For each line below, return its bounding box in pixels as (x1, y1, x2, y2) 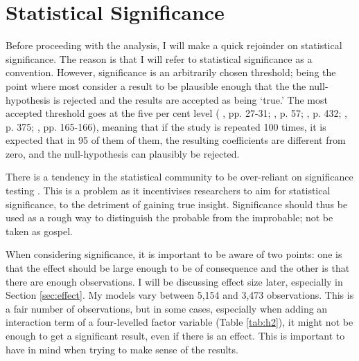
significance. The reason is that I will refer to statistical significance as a (6, 51, 313, 66)
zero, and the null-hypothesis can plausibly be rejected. (6, 146, 240, 160)
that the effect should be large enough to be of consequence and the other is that (6, 261, 350, 275)
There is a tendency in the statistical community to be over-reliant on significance (6, 169, 353, 184)
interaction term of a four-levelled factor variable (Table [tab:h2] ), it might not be (6, 315, 353, 329)
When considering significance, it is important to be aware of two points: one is (6, 247, 342, 261)
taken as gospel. (6, 223, 73, 238)
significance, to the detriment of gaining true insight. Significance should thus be (6, 196, 348, 211)
